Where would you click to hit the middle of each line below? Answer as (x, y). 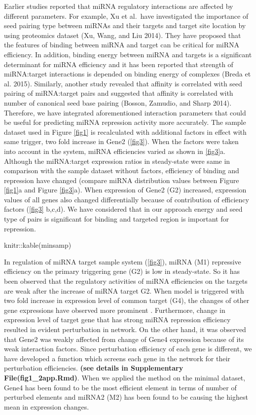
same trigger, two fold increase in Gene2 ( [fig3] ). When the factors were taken (121, 141)
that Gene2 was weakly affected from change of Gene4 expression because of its (124, 339)
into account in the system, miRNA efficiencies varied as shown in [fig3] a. (115, 151)
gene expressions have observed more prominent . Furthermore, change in (115, 310)
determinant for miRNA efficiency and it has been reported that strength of (119, 64)
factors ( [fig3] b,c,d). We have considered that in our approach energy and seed (123, 209)
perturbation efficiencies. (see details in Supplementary (94, 368)
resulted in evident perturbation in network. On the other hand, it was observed (125, 329)
